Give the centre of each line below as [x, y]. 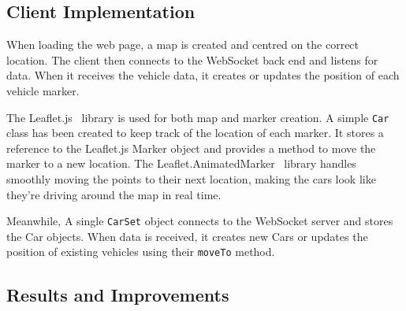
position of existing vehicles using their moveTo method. [141, 252]
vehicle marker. [43, 90]
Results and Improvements [118, 294]
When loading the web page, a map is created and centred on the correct [183, 44]
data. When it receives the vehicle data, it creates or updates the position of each [203, 75]
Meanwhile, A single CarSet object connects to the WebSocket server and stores [200, 221]
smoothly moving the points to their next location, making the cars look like [191, 179]
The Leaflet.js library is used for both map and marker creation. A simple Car [198, 117]
